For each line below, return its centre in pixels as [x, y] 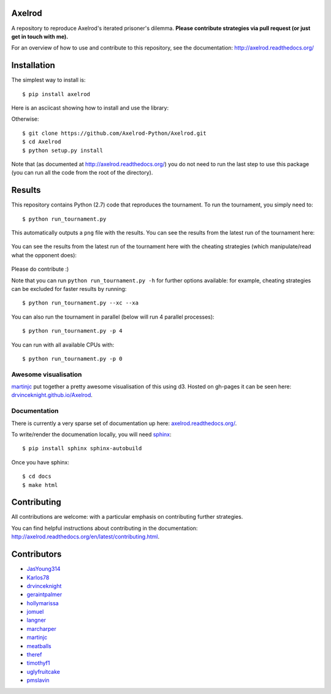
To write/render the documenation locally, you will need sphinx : [91, 434]
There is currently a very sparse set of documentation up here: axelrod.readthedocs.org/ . [124, 423]
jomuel [35, 612]
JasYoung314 [44, 569]
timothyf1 [38, 663]
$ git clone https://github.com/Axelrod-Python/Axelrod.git [114, 133]
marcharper [41, 628]
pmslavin [38, 681]
